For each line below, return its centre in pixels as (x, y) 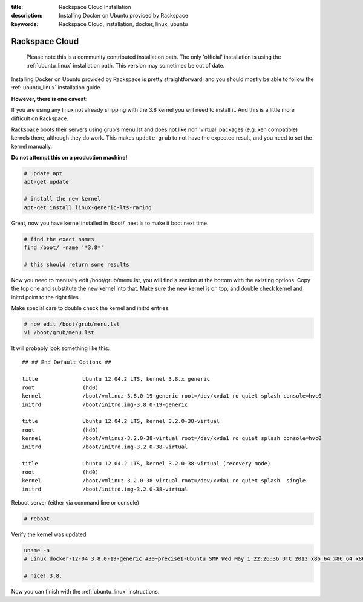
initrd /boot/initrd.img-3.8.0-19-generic (105, 404)
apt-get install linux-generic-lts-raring (88, 207)
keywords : (25, 24)
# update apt (43, 173)
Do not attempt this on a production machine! (69, 158)
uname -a (37, 550)
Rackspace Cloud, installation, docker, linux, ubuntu (123, 24)
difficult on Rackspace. (40, 118)
